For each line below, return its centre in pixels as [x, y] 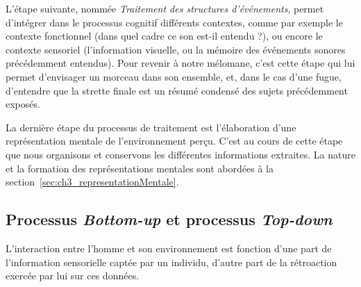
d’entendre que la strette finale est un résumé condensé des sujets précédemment [177, 90]
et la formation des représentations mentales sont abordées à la [140, 168]
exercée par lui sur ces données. [73, 276]
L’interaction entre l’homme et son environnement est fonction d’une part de [169, 248]
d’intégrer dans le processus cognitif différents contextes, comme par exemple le [174, 22]
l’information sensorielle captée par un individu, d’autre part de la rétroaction [171, 262]
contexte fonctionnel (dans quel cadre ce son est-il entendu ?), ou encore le [164, 36]
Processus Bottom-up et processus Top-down [169, 219]
